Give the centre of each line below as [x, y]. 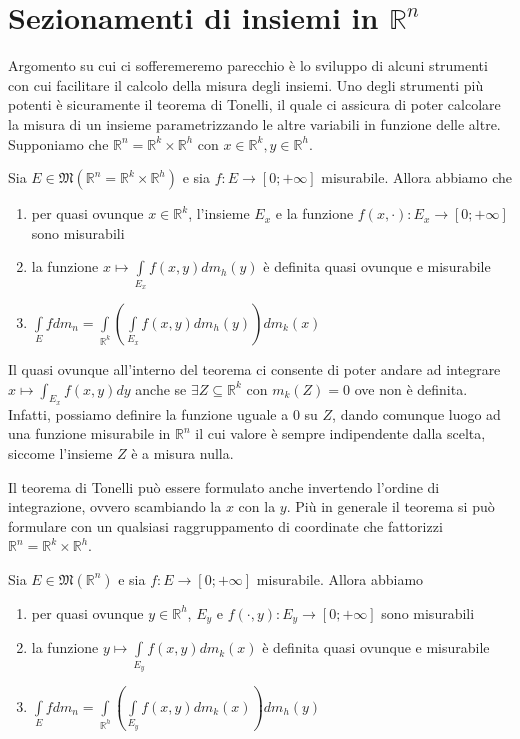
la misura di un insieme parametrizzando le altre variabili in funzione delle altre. [254, 123]
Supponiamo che [58, 143]
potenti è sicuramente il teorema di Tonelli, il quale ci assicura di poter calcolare [254, 104]
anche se [161, 388]
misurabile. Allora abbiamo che [417, 177]
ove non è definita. [411, 388]
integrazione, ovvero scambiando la [115, 506]
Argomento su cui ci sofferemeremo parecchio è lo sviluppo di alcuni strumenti [248, 65]
